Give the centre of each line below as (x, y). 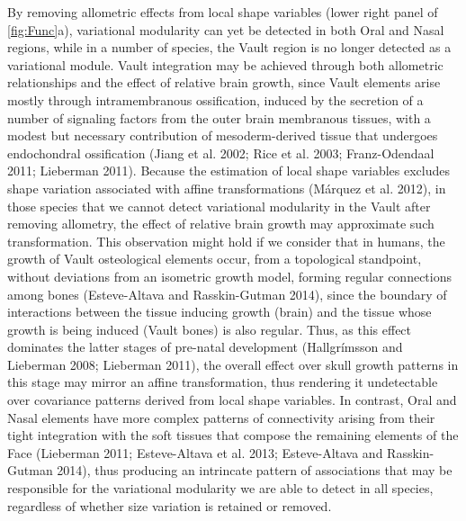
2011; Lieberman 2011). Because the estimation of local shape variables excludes (229, 171)
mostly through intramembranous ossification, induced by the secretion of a (215, 99)
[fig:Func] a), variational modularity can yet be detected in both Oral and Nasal (226, 29)
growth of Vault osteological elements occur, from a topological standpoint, (215, 259)
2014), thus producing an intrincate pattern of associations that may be (255, 470)
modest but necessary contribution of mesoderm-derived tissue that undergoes (223, 135)
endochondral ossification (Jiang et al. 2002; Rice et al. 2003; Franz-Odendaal (221, 153)
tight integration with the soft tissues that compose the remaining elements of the (233, 435)
